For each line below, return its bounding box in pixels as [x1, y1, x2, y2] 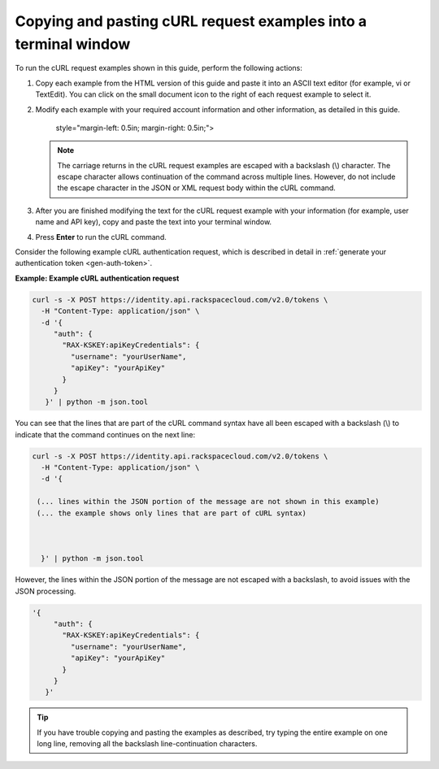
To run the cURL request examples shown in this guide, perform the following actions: [15, 63, 302, 73]
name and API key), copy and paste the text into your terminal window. [35, 217, 272, 227]
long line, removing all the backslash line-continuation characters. [37, 739, 258, 749]
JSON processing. [15, 586, 76, 596]
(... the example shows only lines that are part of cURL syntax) [37, 508, 307, 518]
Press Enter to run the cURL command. [35, 232, 167, 241]
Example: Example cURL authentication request [15, 273, 180, 283]
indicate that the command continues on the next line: [15, 429, 195, 439]
